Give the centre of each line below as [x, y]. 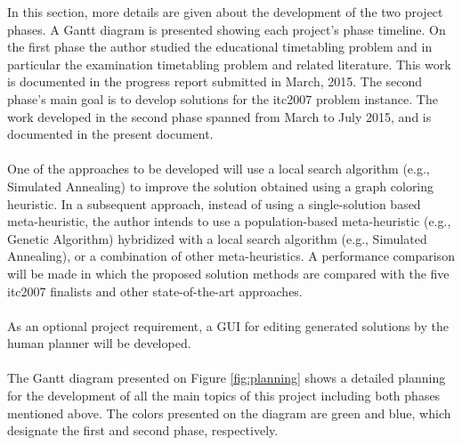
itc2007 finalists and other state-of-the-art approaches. [155, 291]
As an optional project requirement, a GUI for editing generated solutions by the [228, 325]
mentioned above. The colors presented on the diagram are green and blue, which [229, 413]
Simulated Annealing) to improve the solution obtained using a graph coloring [221, 186]
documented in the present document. [110, 134]
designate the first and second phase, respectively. [143, 430]
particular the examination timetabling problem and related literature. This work [229, 64]
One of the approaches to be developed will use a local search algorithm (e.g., [219, 169]
